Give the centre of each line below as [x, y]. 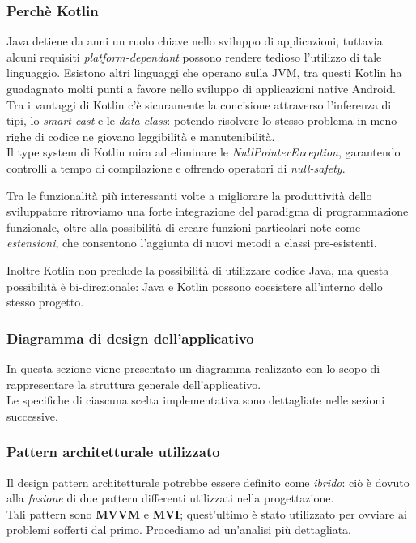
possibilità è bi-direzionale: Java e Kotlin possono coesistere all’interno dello [195, 286]
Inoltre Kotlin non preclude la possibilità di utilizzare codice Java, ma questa [198, 269]
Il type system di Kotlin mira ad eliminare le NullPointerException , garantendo [204, 152]
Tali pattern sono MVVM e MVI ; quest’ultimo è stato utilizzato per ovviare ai [207, 513]
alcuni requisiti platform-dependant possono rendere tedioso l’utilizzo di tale [194, 56]
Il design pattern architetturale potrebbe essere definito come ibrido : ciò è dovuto [208, 482]
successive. [32, 415]
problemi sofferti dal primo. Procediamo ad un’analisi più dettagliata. [179, 530]
